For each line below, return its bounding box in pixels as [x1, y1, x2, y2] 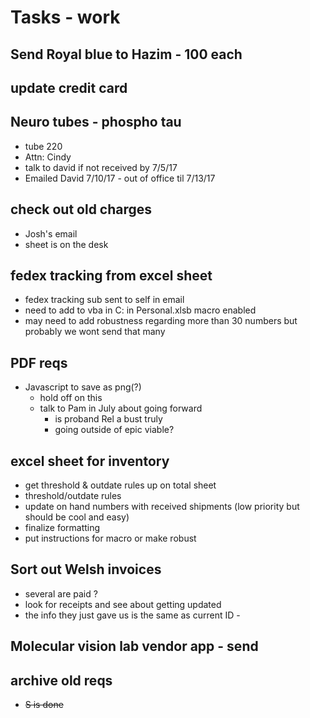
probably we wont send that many [24, 326, 166, 338]
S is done [24, 699, 64, 711]
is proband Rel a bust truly [54, 413, 163, 425]
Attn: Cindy [24, 151, 72, 163]
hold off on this [39, 392, 103, 404]
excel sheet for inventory [10, 452, 170, 470]
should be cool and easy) [24, 511, 130, 523]
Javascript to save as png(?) [24, 381, 142, 393]
